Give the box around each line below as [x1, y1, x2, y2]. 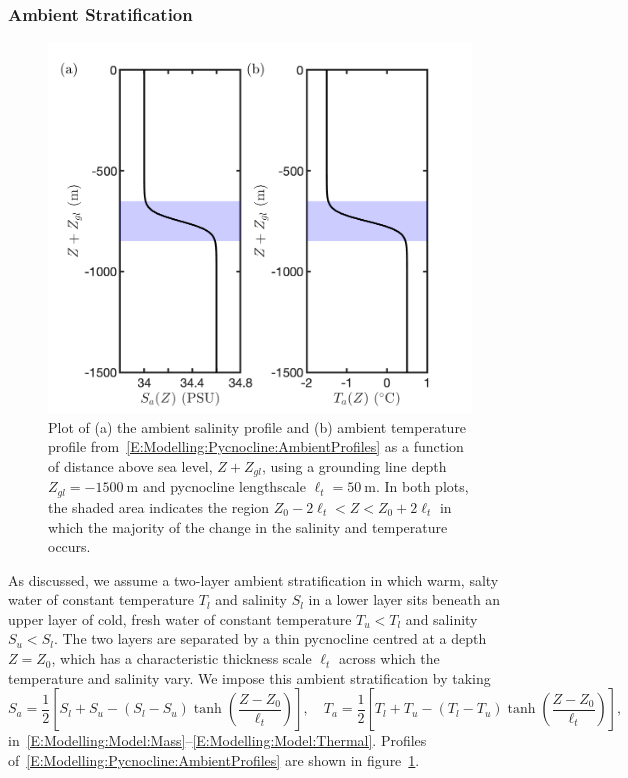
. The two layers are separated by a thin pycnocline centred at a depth [53, 628, 487, 649]
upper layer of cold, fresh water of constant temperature [8, 608, 352, 629]
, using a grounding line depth [261, 456, 447, 476]
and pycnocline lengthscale [142, 476, 306, 497]
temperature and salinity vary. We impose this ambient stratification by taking [8, 667, 491, 688]
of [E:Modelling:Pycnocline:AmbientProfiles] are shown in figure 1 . [8, 749, 420, 770]
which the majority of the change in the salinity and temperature [48, 516, 448, 537]
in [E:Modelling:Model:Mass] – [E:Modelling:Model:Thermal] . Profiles [8, 730, 427, 751]
